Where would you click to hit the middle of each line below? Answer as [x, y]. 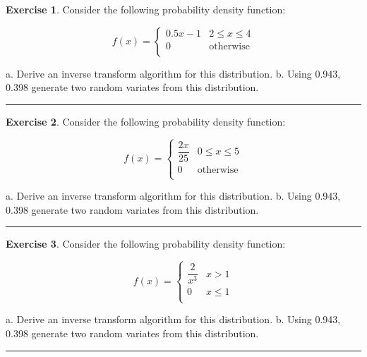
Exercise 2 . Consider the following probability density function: [146, 121]
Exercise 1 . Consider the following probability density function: [146, 9]
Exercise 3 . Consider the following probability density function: [146, 244]
